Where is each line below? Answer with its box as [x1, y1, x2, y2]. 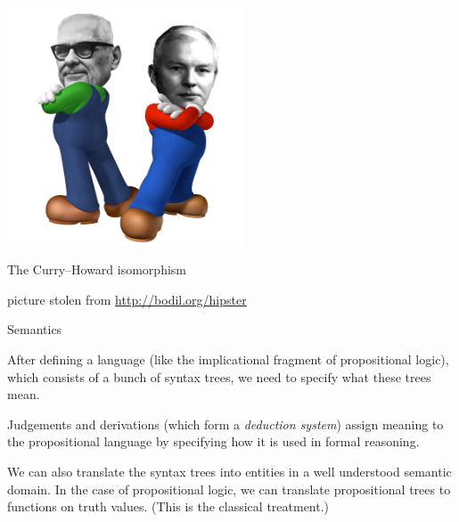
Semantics [7, 320, 62, 338]
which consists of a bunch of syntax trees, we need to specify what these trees [7, 367, 431, 386]
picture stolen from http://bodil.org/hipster [7, 290, 247, 308]
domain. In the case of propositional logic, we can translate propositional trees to [7, 479, 451, 498]
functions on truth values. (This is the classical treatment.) [7, 497, 330, 516]
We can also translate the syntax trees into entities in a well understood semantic [7, 462, 452, 480]
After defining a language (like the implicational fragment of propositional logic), [7, 350, 449, 369]
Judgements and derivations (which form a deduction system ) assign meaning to [7, 414, 444, 433]
